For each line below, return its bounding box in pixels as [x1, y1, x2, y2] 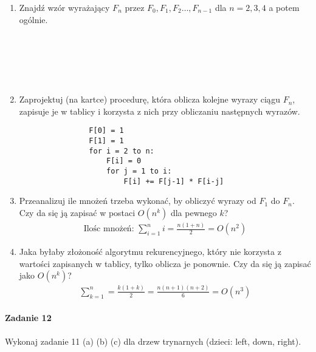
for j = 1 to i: [106, 166, 172, 175]
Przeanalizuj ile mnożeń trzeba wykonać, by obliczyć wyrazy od [19, 194, 256, 207]
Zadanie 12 [5, 311, 52, 324]
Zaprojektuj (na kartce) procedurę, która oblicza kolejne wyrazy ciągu [19, 93, 281, 106]
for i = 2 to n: [89, 146, 154, 155]
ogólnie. [19, 13, 48, 25]
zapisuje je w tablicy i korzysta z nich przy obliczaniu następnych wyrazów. [19, 104, 300, 117]
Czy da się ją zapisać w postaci [19, 206, 136, 218]
